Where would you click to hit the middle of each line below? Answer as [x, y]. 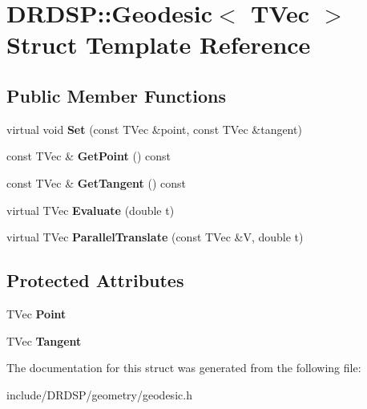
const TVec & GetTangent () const [97, 182]
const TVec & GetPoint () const [89, 156]
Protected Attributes [95, 280]
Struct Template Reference [159, 45]
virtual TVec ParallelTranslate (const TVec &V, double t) [155, 237]
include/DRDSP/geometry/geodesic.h [99, 394]
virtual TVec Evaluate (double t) [91, 210]
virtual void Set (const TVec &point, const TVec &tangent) [154, 129]
